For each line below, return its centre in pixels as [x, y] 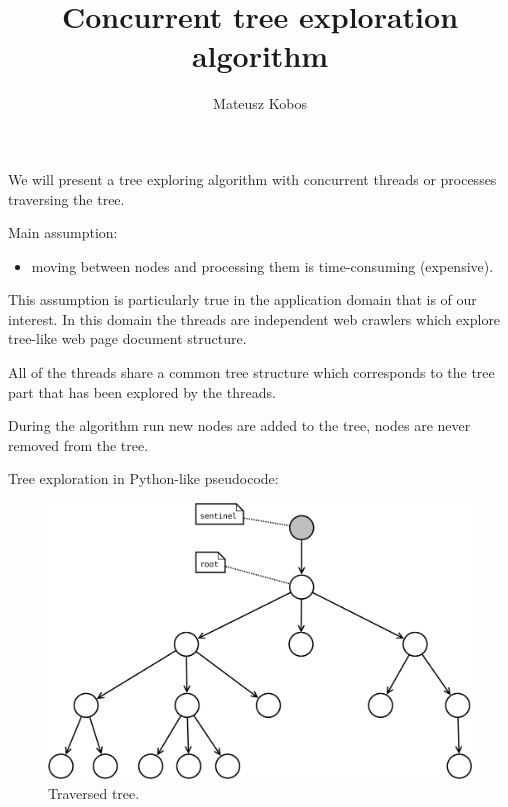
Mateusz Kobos [260, 103]
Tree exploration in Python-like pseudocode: [143, 478]
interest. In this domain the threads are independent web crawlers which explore [254, 318]
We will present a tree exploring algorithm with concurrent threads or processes [252, 178]
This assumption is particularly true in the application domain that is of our [242, 299]
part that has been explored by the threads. [142, 391]
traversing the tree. [66, 198]
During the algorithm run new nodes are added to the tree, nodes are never [239, 425]
